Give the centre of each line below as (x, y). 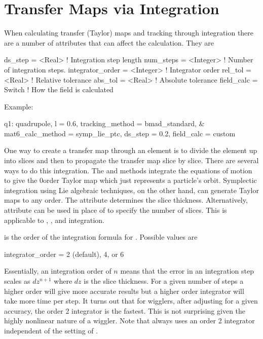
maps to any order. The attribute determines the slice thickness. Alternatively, (126, 200)
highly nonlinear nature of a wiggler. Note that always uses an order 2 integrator (129, 321)
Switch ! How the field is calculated (59, 89)
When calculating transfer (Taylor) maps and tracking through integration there (129, 33)
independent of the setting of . (51, 330)
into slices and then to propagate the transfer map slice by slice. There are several (131, 160)
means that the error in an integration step (187, 271)
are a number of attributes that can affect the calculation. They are (109, 42)
